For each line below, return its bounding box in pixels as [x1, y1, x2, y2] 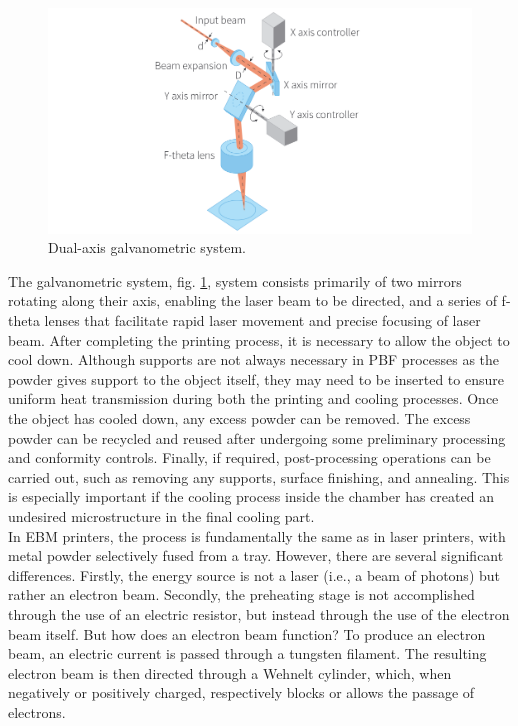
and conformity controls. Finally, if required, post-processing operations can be [8, 447, 491, 468]
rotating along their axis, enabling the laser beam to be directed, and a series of [8, 290, 497, 311]
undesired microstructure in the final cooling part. [8, 505, 315, 526]
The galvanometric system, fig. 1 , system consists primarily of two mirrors [8, 270, 462, 291]
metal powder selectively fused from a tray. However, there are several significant [8, 545, 504, 566]
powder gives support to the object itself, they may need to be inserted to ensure [8, 368, 504, 389]
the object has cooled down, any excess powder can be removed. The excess [8, 408, 471, 428]
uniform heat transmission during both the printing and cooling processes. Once [8, 388, 499, 409]
